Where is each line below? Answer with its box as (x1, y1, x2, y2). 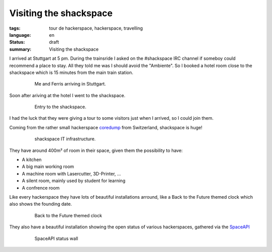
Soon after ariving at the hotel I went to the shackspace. (9, 92, 125, 98)
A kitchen (22, 156, 42, 163)
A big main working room (22, 163, 74, 170)
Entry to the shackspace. (34, 104, 87, 110)
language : (9, 32, 31, 38)
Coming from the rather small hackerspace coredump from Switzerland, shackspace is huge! (9, 124, 202, 130)
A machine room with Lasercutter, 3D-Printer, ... (22, 171, 121, 177)
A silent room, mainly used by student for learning (22, 178, 125, 184)
